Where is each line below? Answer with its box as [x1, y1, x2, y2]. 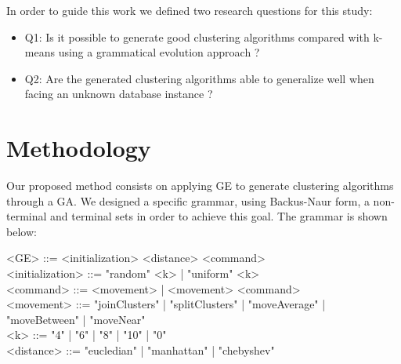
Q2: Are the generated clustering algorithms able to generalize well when [24, 70, 374, 86]
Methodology [6, 132, 151, 164]
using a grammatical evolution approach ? [58, 44, 260, 60]
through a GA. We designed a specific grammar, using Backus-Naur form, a [6, 192, 370, 209]
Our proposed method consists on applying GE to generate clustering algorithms [6, 177, 394, 194]
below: [6, 223, 37, 239]
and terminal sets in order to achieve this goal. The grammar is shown [50, 208, 388, 224]
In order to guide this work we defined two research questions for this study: [6, 2, 373, 18]
